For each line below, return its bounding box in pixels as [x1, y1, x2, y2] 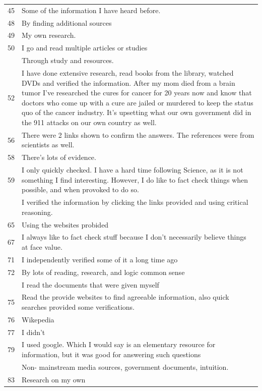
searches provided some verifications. [22, 301, 135, 312]
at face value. [22, 241, 62, 252]
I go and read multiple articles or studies [22, 42, 148, 53]
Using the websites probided [22, 219, 109, 230]
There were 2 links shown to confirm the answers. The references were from [22, 129, 254, 140]
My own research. [22, 30, 76, 40]
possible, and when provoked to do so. [22, 184, 139, 195]
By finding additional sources [22, 17, 112, 28]
